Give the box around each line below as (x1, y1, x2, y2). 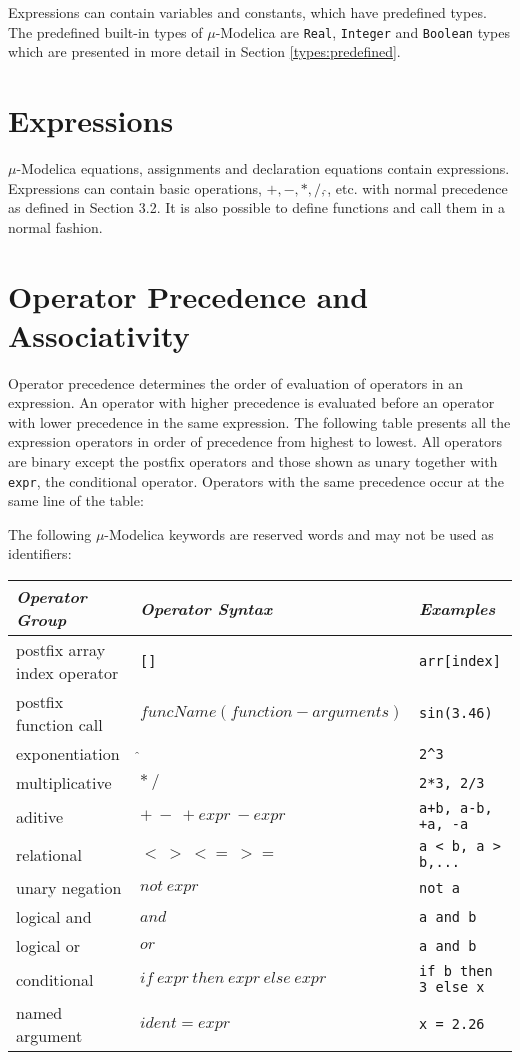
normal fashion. (8, 216, 103, 237)
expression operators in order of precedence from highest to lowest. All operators (8, 431, 502, 452)
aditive (16, 804, 64, 828)
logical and (16, 905, 92, 929)
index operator (16, 661, 119, 685)
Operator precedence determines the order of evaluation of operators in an (8, 372, 464, 393)
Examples (419, 596, 496, 620)
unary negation (16, 876, 122, 900)
